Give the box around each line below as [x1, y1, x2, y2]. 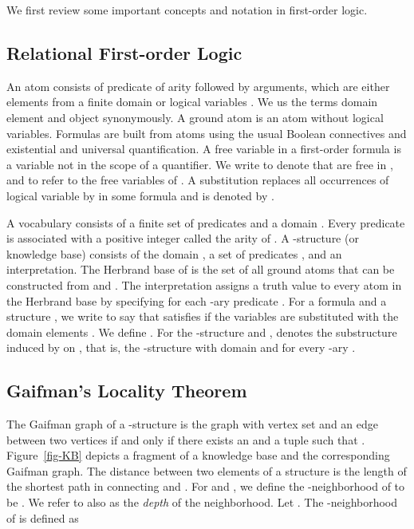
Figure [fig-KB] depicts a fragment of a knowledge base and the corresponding [6, 447, 390, 464]
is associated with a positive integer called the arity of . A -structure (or [6, 230, 359, 247]
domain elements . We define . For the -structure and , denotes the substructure [6, 323, 397, 340]
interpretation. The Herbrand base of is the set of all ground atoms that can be [6, 261, 395, 278]
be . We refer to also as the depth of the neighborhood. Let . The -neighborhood [6, 494, 398, 511]
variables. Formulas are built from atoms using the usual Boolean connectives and [6, 124, 407, 141]
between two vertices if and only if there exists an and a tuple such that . [6, 431, 365, 448]
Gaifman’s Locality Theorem [6, 378, 247, 403]
